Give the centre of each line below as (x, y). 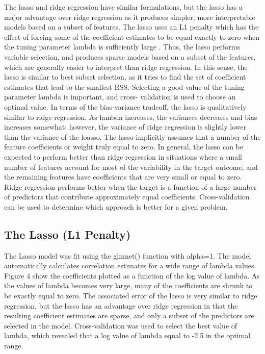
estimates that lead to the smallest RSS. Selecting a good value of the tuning (124, 86)
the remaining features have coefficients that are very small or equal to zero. (123, 177)
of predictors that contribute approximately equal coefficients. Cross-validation (127, 197)
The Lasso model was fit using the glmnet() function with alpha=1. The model (128, 255)
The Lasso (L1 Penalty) (68, 234)
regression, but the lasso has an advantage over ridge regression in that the (121, 305)
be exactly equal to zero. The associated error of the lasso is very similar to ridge (131, 296)
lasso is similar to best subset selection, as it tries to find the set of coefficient (125, 77)
